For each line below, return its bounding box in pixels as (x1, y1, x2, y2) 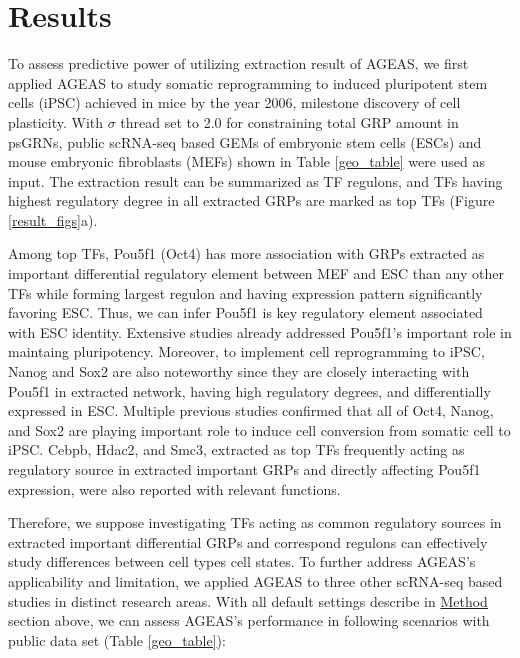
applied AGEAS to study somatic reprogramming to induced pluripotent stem (8, 72, 488, 93)
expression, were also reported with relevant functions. (8, 478, 341, 499)
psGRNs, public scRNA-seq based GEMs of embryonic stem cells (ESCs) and (8, 131, 482, 152)
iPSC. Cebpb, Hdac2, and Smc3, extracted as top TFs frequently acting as (8, 439, 465, 460)
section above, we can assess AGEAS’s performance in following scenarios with (8, 610, 490, 631)
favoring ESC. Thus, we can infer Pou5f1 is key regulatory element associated (8, 302, 483, 323)
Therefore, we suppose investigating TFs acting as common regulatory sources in (8, 512, 502, 533)
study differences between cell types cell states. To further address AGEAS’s (8, 551, 476, 572)
